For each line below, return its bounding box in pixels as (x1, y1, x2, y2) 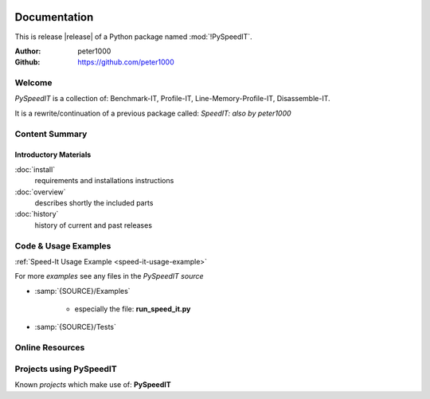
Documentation (14, 10, 94, 24)
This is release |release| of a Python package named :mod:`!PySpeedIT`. (14, 32, 252, 41)
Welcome (14, 77, 53, 88)
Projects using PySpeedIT (14, 363, 117, 374)
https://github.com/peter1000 (77, 57, 174, 67)
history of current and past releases (34, 220, 153, 230)
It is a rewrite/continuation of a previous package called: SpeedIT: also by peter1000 (14, 108, 291, 118)
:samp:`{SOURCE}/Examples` (34, 286, 131, 295)
